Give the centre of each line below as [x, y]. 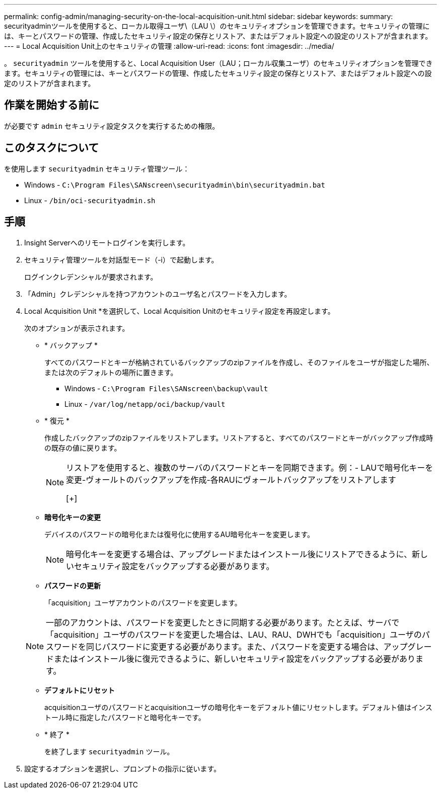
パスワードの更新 [72, 585]
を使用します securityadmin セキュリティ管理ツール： [97, 168]
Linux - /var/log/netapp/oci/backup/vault [145, 404]
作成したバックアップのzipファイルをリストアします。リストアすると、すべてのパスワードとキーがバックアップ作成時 [239, 437]
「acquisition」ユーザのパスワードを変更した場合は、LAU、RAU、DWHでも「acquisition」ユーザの [234, 634]
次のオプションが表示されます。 [77, 328]
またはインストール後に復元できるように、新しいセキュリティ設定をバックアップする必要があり [235, 658]
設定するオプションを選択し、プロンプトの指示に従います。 [123, 768]
